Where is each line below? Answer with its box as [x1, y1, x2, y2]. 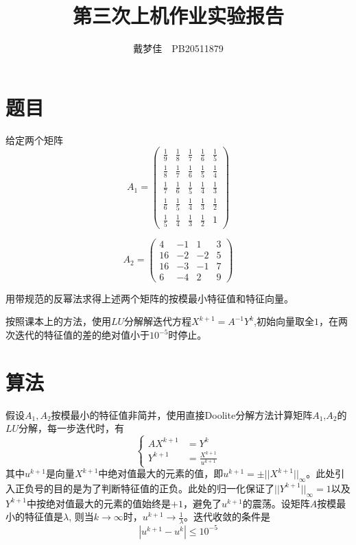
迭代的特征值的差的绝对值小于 [14, 328, 150, 341]
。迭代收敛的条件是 [184, 509, 271, 524]
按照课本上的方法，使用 [5, 314, 111, 328]
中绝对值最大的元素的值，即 [98, 466, 224, 481]
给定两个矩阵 [5, 132, 63, 147]
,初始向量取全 [254, 314, 314, 328]
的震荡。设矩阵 [242, 496, 310, 510]
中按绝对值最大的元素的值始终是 [27, 496, 171, 510]
